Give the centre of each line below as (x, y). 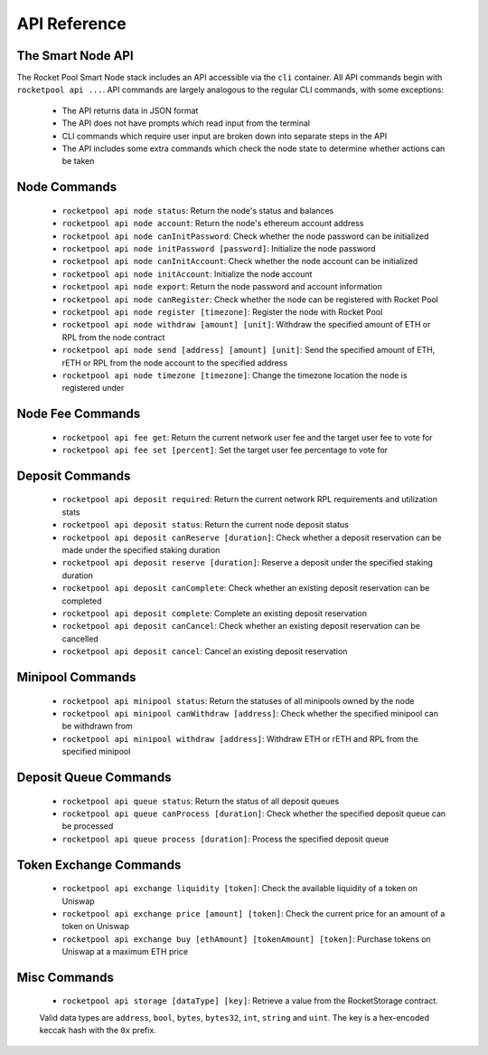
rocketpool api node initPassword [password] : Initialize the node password (219, 248)
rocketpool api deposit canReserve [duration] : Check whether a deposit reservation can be (252, 537)
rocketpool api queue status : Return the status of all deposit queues (201, 801)
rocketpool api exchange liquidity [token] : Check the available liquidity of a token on (240, 889)
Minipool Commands (76, 677)
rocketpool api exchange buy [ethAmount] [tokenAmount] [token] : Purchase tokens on (246, 939)
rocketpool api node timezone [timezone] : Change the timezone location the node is (235, 375)
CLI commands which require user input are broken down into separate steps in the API (225, 136)
